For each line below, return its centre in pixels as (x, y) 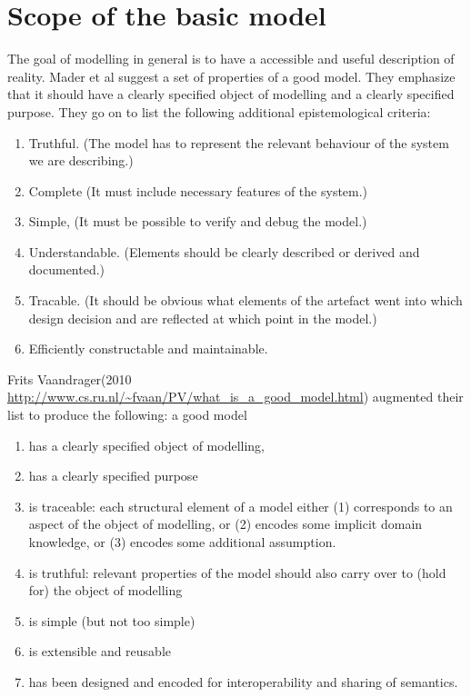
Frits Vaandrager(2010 (70, 378)
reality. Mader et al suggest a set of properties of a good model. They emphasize (231, 76)
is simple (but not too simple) (112, 620)
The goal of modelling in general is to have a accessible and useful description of (231, 59)
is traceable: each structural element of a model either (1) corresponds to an (241, 506)
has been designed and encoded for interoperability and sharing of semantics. (243, 681)
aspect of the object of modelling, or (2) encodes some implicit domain (225, 524)
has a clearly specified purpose (113, 476)
